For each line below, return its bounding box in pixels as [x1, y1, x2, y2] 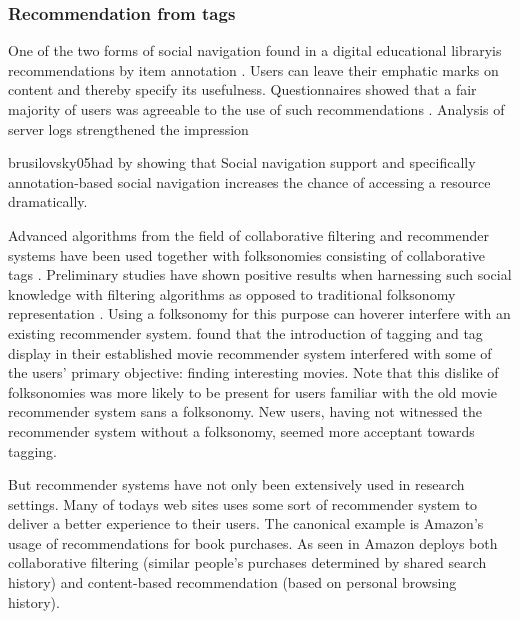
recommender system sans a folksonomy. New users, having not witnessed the [8, 401, 483, 422]
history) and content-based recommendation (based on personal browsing [8, 572, 457, 593]
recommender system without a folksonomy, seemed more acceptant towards [8, 420, 475, 441]
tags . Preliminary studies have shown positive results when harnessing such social [8, 264, 512, 285]
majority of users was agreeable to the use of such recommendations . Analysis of [8, 99, 505, 119]
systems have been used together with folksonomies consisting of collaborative [8, 244, 486, 265]
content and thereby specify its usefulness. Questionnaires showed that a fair [8, 79, 477, 100]
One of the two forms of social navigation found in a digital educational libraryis [8, 40, 502, 61]
